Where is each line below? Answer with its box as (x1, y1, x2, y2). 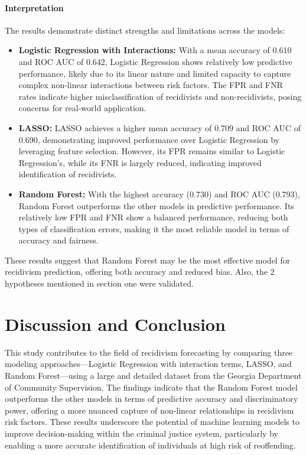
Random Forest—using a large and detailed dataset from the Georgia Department (5, 369, 302, 381)
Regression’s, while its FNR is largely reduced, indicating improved (18, 156, 262, 168)
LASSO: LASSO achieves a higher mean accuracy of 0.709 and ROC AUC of (18, 121, 301, 134)
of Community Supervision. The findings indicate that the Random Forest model (5, 381, 298, 393)
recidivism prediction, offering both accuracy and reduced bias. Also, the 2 (5, 265, 275, 278)
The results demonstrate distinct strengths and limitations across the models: (5, 24, 285, 36)
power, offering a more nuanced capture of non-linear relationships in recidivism (5, 404, 294, 416)
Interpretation (5, 1, 64, 14)
